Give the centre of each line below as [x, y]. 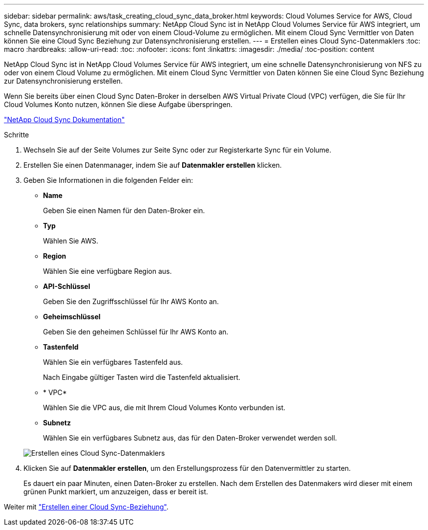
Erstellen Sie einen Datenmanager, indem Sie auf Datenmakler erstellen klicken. [153, 165]
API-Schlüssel [67, 286]
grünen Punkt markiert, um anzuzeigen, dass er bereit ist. [116, 492]
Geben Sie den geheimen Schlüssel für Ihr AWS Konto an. [136, 332]
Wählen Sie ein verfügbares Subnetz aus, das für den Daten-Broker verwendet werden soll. [190, 438]
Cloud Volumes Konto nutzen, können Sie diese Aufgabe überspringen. [118, 104]
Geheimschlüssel [72, 317]
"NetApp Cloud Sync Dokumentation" [64, 120]
